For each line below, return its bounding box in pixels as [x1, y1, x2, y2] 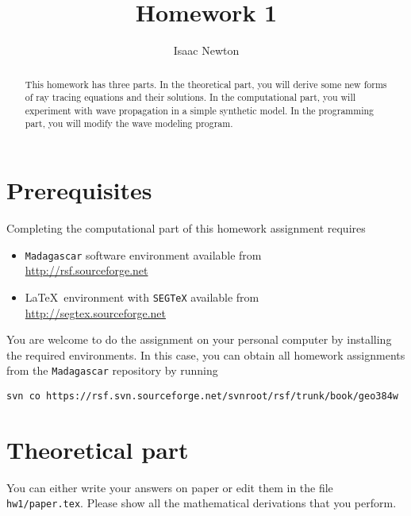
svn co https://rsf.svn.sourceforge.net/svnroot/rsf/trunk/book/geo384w [6, 391, 398, 402]
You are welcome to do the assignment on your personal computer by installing [6, 331, 392, 348]
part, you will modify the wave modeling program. [25, 117, 233, 130]
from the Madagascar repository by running [6, 362, 218, 379]
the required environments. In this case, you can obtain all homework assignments [6, 346, 405, 363]
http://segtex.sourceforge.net [25, 304, 166, 321]
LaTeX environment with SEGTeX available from [25, 288, 259, 305]
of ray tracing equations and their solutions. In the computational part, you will [25, 90, 356, 104]
